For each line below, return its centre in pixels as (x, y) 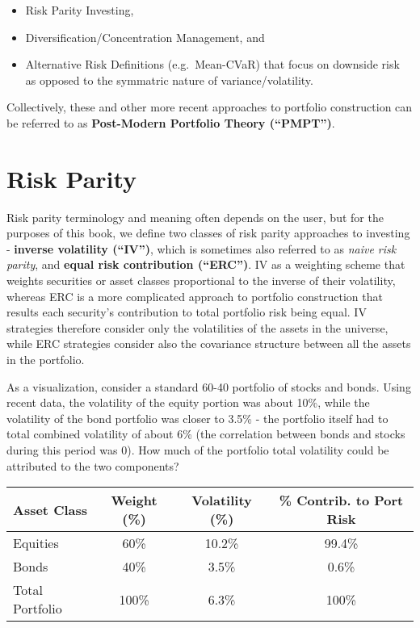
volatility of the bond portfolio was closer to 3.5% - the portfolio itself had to (197, 418)
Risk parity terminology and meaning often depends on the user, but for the (195, 217)
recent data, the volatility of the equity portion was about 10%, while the (188, 402)
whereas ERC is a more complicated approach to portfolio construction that (195, 296)
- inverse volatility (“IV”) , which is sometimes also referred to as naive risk (202, 248)
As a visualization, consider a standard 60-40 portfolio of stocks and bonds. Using (209, 386)
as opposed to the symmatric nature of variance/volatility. (169, 80)
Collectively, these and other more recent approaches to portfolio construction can (210, 107)
